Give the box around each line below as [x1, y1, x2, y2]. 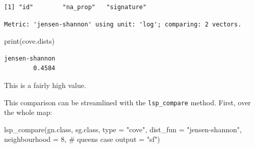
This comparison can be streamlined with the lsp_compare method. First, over [4, 97, 251, 107]
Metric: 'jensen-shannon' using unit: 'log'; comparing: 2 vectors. [4, 20, 242, 28]
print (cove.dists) [4, 36, 55, 46]
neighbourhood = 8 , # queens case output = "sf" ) [4, 134, 160, 144]
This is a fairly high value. [4, 79, 86, 90]
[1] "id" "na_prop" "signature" [4, 4, 147, 11]
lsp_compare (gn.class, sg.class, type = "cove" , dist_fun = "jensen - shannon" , [4, 124, 242, 134]
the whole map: [4, 107, 53, 117]
